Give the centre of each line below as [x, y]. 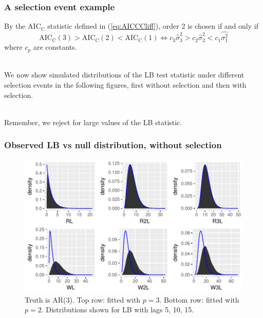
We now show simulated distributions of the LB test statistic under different [124, 75]
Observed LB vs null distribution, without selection [113, 145]
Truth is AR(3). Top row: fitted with [83, 299]
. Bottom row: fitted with [199, 299]
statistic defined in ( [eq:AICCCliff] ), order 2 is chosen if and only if [153, 26]
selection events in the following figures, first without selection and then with [125, 84]
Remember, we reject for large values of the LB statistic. [93, 122]
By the [15, 26]
